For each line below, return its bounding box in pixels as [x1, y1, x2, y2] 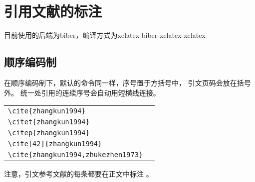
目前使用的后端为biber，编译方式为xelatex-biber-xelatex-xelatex [4, 30, 206, 40]
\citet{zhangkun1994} [8, 118, 90, 126]
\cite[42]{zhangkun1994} [8, 140, 102, 148]
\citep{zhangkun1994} [8, 129, 90, 137]
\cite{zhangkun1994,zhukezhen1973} [8, 151, 143, 159]
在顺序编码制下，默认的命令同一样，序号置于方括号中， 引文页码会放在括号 [4, 77, 251, 88]
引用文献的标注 [4, 1, 102, 21]
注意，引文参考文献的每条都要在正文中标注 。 [4, 169, 153, 179]
